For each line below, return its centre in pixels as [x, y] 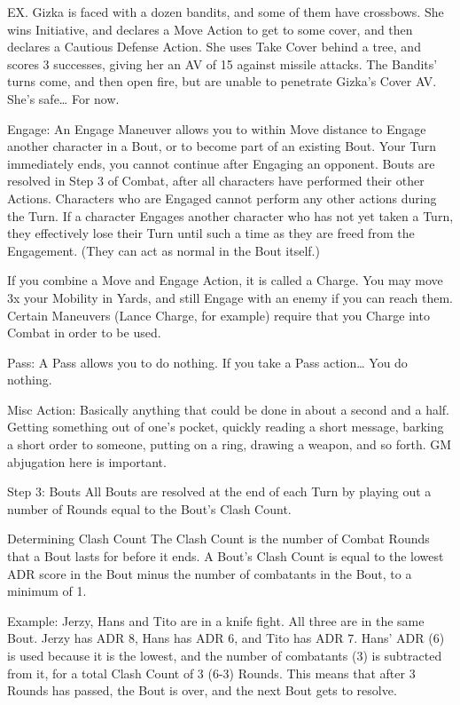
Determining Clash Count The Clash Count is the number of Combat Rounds [218, 539]
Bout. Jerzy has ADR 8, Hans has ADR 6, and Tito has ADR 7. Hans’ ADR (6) [226, 638]
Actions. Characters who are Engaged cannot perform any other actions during [222, 198]
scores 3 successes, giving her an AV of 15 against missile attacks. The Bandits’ [222, 63]
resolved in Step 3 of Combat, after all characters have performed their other [216, 181]
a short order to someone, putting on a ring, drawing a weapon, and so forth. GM [230, 444]
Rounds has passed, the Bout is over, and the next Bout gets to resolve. [202, 690]
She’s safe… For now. [63, 98]
